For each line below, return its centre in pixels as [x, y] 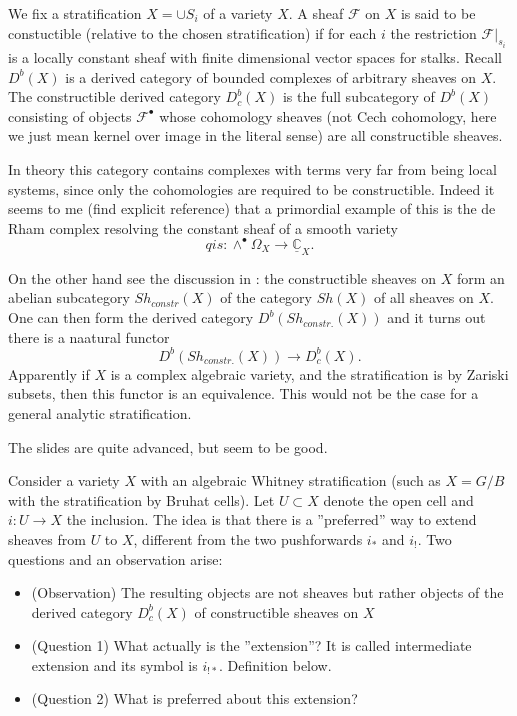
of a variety [238, 13]
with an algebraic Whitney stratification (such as [290, 480]
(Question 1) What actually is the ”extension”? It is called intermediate [251, 645]
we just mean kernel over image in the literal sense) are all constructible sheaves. [255, 135]
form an [480, 277]
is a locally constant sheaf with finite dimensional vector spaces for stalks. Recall [255, 57]
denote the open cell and [398, 499]
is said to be [438, 13]
